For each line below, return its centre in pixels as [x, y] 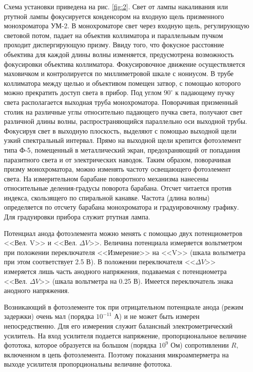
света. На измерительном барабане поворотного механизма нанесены [106, 178]
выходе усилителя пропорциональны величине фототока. [88, 364]
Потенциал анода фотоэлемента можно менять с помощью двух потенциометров [123, 233]
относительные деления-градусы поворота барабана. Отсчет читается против [118, 188]
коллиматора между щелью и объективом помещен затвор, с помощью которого [122, 83]
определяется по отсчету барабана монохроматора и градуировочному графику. [122, 207]
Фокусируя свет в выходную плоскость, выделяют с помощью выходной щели [120, 130]
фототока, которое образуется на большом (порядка [80, 345]
